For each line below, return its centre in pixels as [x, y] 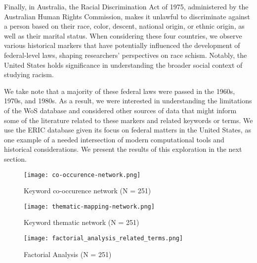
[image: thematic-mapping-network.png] [89, 206]
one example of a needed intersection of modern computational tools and [114, 139]
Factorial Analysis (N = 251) [68, 254]
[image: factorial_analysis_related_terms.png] [104, 238]
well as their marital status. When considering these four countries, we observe [123, 35]
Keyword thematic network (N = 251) [82, 222]
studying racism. [29, 74]
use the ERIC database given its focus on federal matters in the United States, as [128, 130]
